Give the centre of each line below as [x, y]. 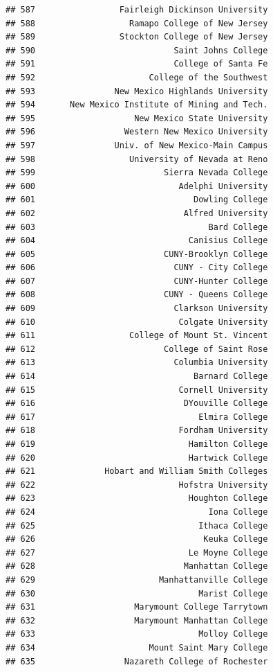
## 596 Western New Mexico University [137, 132]
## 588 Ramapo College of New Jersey [137, 23]
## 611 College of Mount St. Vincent [137, 336]
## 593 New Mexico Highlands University [137, 91]
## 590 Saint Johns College [137, 50]
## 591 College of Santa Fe [137, 64]
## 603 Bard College [137, 227]
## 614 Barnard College [137, 377]
